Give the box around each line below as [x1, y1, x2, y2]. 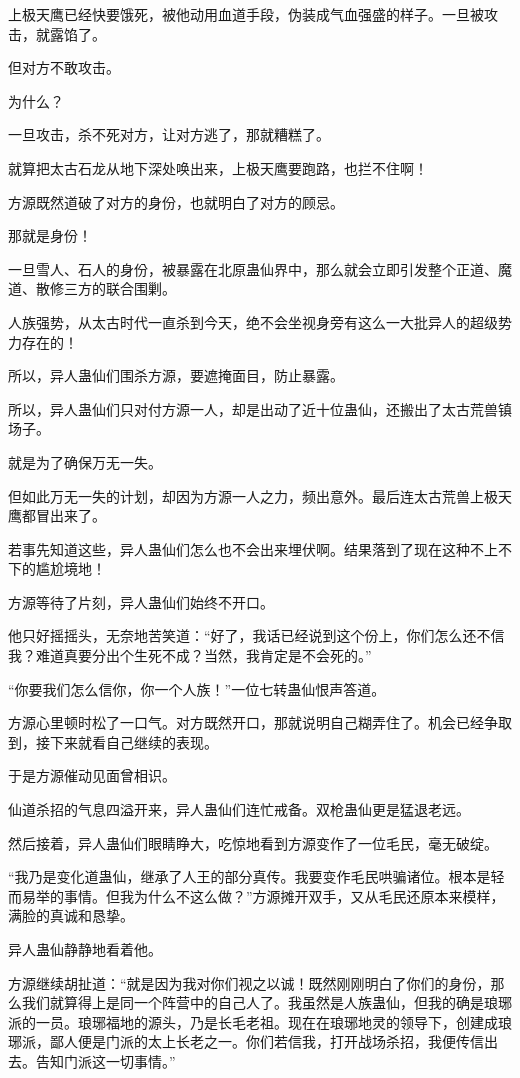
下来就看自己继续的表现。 [49, 731, 218, 752]
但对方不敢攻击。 [8, 57, 120, 78]
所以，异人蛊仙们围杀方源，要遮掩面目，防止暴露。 [8, 365, 344, 386]
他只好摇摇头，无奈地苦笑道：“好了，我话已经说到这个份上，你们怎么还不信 [8, 625, 505, 646]
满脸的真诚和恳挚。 [8, 905, 134, 926]
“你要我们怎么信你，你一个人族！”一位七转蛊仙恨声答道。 [8, 678, 386, 699]
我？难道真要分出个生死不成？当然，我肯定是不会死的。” [8, 645, 372, 666]
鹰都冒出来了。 [8, 505, 106, 526]
